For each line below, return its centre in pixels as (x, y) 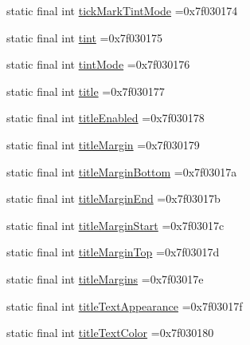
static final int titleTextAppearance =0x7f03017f (125, 305)
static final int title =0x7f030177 (86, 91)
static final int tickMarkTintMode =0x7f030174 (122, 10)
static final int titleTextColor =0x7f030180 (110, 333)
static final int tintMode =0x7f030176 (98, 64)
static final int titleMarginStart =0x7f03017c (115, 225)
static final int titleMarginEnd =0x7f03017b (113, 198)
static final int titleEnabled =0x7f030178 (105, 118)
